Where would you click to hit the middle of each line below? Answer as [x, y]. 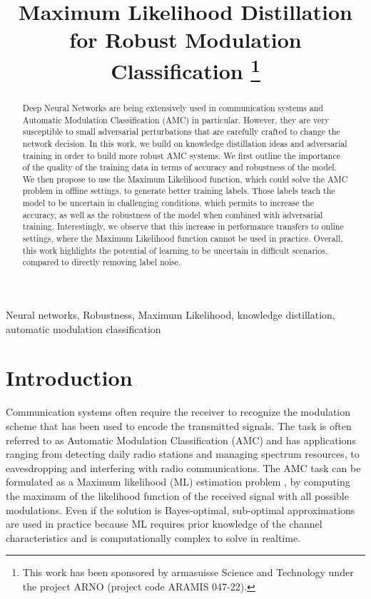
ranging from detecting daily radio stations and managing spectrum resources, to [183, 454]
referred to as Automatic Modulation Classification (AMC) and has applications [181, 440]
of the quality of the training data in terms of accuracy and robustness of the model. [179, 167]
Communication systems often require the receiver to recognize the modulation [178, 412]
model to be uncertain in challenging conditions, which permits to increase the [168, 203]
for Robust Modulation [185, 40]
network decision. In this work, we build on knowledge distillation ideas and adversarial [185, 143]
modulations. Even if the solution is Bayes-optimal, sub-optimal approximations [181, 510]
